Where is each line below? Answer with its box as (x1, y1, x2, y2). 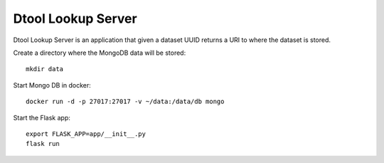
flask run (26, 140, 60, 148)
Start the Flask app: (13, 113, 71, 122)
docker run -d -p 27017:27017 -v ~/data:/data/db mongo (26, 98, 225, 106)
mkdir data (26, 65, 64, 73)
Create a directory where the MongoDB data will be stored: (13, 48, 186, 57)
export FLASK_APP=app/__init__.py (26, 130, 146, 138)
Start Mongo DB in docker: (13, 80, 92, 89)
